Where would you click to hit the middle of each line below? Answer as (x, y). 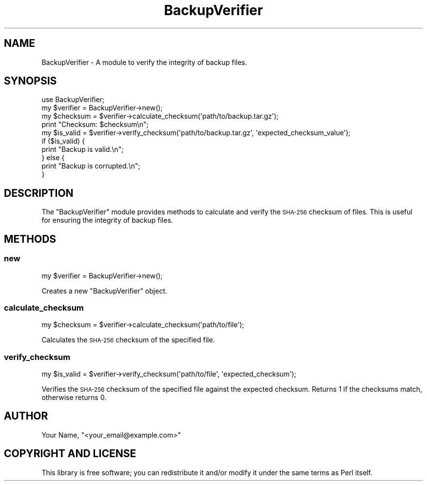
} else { (53, 158)
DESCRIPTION (39, 193)
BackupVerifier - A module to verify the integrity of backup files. (144, 62)
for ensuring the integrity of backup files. (107, 220)
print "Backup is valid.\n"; (83, 149)
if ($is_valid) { (63, 141)
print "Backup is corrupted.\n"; (91, 166)
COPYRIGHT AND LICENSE (70, 454)
